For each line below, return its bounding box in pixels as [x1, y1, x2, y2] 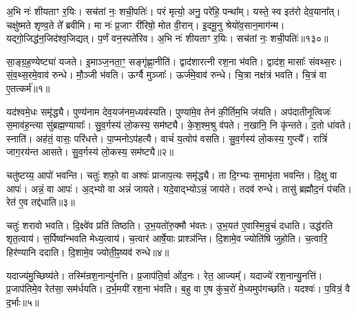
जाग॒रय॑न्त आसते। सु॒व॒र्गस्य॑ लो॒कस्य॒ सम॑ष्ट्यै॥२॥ [6, 144, 174, 159]
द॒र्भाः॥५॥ [6, 294, 39, 309]
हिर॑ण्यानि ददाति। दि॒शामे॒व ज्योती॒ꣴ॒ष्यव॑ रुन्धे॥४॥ [6, 244, 169, 259]
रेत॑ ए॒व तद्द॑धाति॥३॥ [6, 195, 75, 209]
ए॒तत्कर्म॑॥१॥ [6, 80, 50, 95]
